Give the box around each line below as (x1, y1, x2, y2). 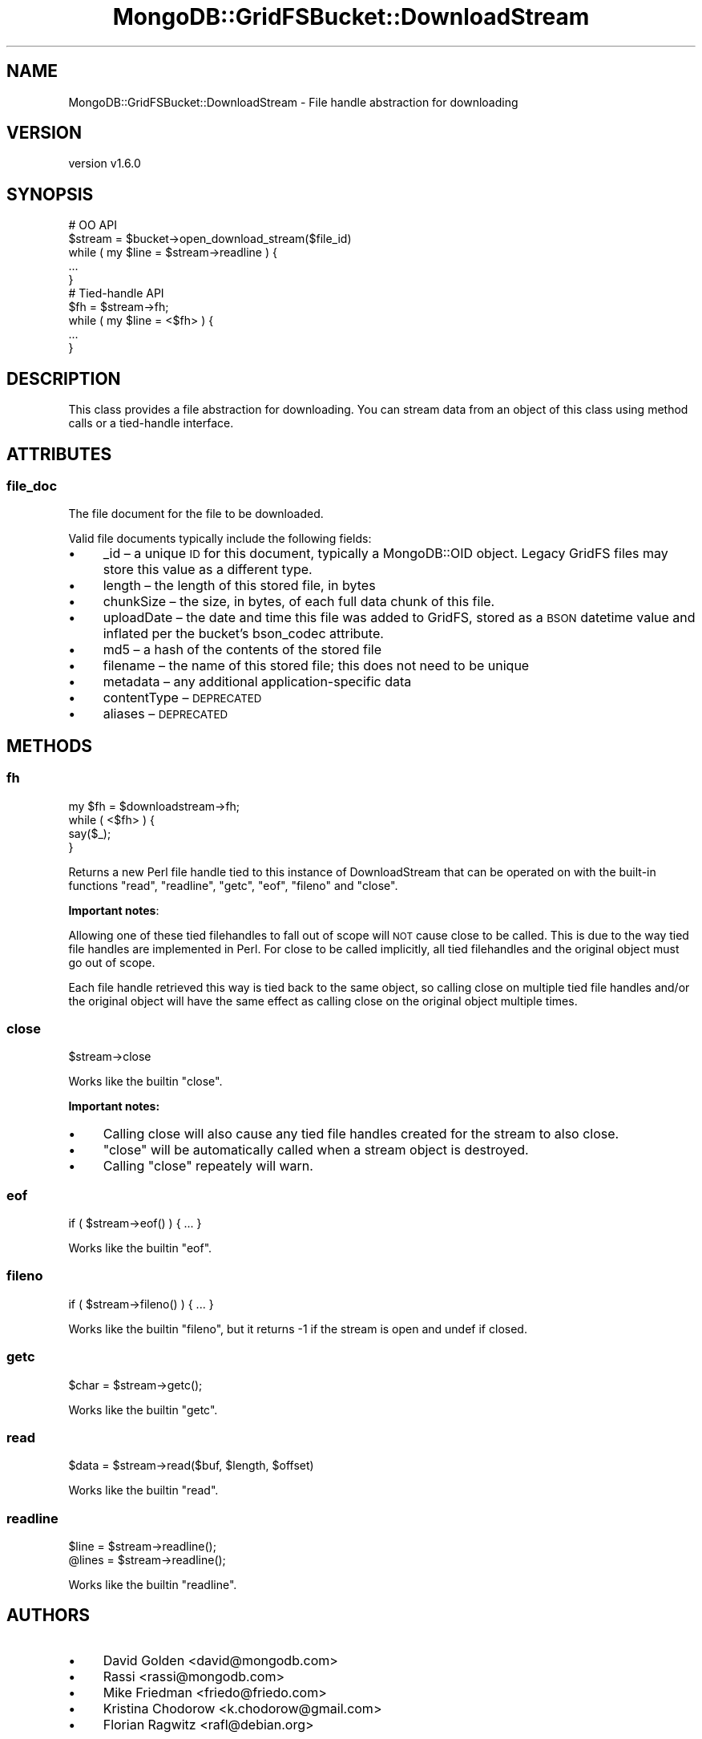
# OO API (68, 218, 117, 233)
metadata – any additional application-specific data (103, 673, 412, 690)
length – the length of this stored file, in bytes (103, 577, 376, 594)
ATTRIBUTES (6, 443, 112, 464)
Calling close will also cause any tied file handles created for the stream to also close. (103, 1126, 619, 1142)
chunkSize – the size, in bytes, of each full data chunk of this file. (103, 593, 495, 610)
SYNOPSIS (6, 184, 94, 204)
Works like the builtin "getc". (68, 1402, 218, 1417)
